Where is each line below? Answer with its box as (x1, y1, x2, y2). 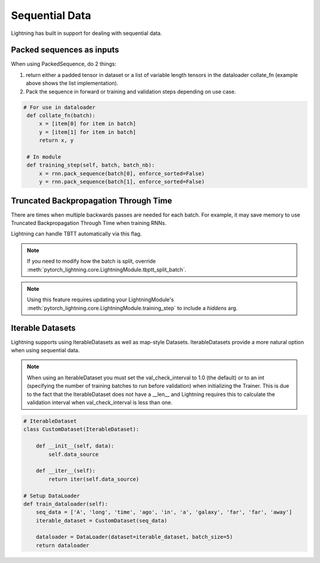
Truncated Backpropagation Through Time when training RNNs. (11, 220, 167, 227)
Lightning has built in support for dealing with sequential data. (11, 30, 162, 37)
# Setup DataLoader (23, 492, 80, 499)
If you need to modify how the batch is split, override (27, 258, 156, 265)
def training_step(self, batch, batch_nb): (27, 162, 155, 169)
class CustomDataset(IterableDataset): (23, 426, 139, 433)
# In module (27, 153, 62, 160)
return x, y (39, 137, 74, 144)
